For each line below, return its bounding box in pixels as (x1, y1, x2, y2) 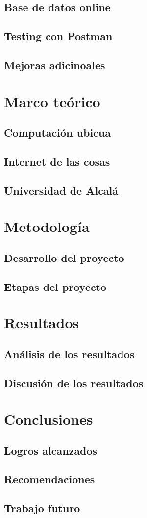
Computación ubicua (4, 125, 111, 140)
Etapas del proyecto (4, 279, 107, 294)
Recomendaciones (4, 471, 95, 487)
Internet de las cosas (4, 153, 110, 169)
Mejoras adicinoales (4, 57, 105, 72)
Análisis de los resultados (4, 346, 135, 361)
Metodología (4, 216, 90, 236)
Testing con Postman (4, 29, 113, 44)
